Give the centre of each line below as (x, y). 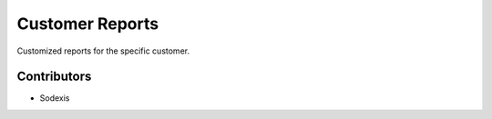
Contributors (54, 77)
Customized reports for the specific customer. (103, 51)
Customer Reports (88, 24)
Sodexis (55, 98)
